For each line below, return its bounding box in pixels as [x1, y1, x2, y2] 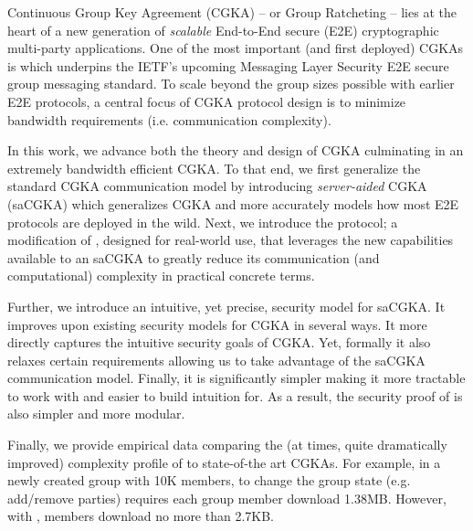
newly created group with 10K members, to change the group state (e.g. [7, 471, 411, 490]
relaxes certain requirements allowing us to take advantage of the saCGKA [7, 350, 426, 369]
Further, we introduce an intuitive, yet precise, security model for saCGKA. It [7, 296, 446, 315]
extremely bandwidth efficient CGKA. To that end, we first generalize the [7, 158, 421, 177]
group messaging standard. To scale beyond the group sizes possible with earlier [7, 74, 455, 93]
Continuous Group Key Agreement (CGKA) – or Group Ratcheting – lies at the [7, 3, 457, 21]
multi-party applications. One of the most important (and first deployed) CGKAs [7, 38, 464, 58]
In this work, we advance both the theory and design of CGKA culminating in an [7, 141, 464, 160]
